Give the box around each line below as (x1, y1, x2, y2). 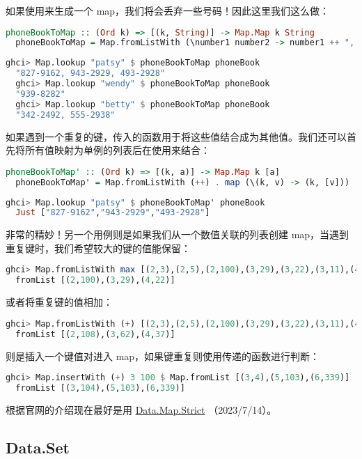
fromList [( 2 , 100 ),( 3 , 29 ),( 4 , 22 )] (15, 275, 175, 286)
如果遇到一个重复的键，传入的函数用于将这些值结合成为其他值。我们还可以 (6, 129, 347, 143)
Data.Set (6, 436, 70, 458)
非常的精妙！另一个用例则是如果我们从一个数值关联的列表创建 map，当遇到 (6, 227, 349, 242)
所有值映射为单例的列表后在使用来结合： (24, 143, 210, 157)
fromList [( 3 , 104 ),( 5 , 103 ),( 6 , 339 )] (15, 383, 185, 394)
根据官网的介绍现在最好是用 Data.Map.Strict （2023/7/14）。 (6, 402, 277, 417)
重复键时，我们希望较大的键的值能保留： (6, 240, 191, 255)
